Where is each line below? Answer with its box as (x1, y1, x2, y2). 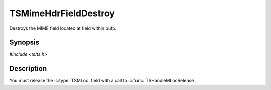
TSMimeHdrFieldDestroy (9, 8, 115, 19)
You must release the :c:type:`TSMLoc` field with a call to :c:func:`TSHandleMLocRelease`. (9, 78, 197, 84)
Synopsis (9, 38, 40, 47)
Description (9, 64, 47, 73)
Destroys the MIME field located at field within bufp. (9, 25, 117, 31)
